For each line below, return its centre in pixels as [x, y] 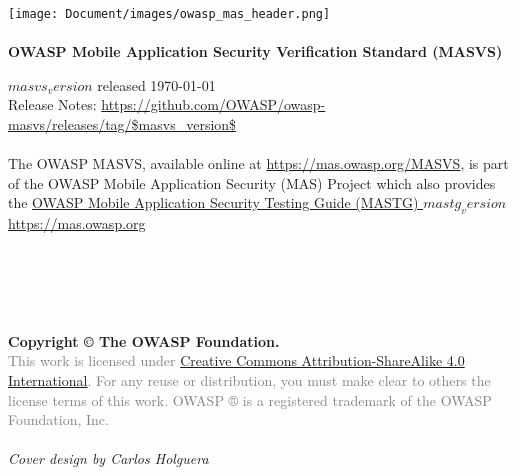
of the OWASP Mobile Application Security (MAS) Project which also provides [252, 182]
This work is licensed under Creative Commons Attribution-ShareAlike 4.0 [236, 360]
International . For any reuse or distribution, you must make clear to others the [249, 379]
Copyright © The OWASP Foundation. [144, 340]
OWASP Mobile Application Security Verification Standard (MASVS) [255, 51]
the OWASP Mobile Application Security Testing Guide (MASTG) [213, 202]
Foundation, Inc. [58, 419]
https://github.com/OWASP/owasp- [213, 104]
